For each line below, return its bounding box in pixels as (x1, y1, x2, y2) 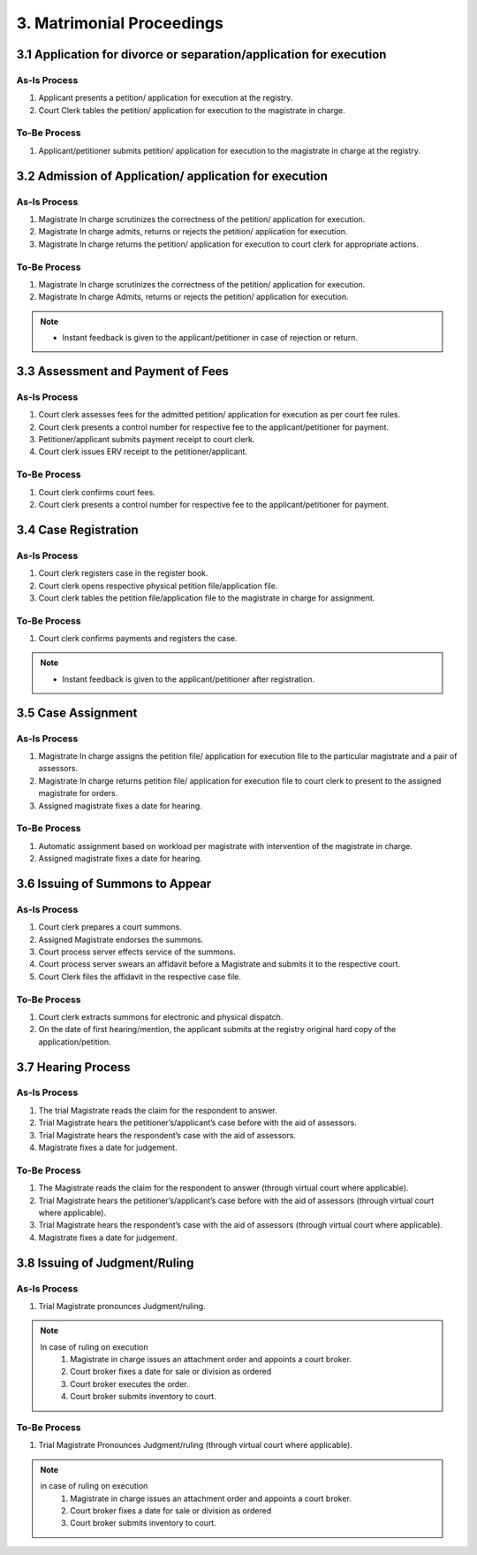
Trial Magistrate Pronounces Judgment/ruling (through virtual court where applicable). (38, 1440, 353, 1451)
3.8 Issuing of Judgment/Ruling (16, 1255, 194, 1270)
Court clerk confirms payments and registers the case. (38, 633, 238, 644)
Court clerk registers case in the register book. (38, 568, 208, 578)
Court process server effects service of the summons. (38, 946, 236, 957)
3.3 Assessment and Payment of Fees (16, 364, 229, 379)
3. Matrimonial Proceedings (16, 13, 224, 33)
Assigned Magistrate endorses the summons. (38, 934, 204, 945)
